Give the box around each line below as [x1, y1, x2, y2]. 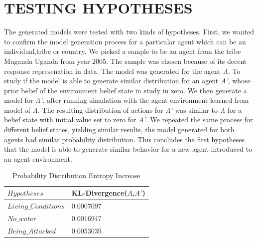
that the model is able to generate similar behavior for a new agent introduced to [4, 144, 253, 154]
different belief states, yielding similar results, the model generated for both [4, 124, 235, 135]
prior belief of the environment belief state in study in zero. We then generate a [4, 85, 247, 95]
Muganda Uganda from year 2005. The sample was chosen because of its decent [4, 55, 247, 66]
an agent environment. [4, 153, 72, 164]
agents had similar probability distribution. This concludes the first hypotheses [4, 134, 245, 144]
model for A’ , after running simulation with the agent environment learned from [4, 95, 249, 105]
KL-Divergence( [71, 188, 128, 198]
